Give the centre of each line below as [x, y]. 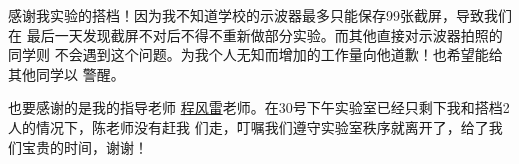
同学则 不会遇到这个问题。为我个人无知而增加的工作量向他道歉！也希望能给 [255, 54]
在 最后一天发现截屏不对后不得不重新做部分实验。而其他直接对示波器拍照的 [255, 34]
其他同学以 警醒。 [66, 73]
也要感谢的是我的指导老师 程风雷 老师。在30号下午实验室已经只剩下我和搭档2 [259, 107]
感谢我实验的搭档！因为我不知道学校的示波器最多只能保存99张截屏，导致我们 [260, 15]
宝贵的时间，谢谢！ [84, 146]
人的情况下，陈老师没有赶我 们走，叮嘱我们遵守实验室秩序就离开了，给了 [248, 126]
